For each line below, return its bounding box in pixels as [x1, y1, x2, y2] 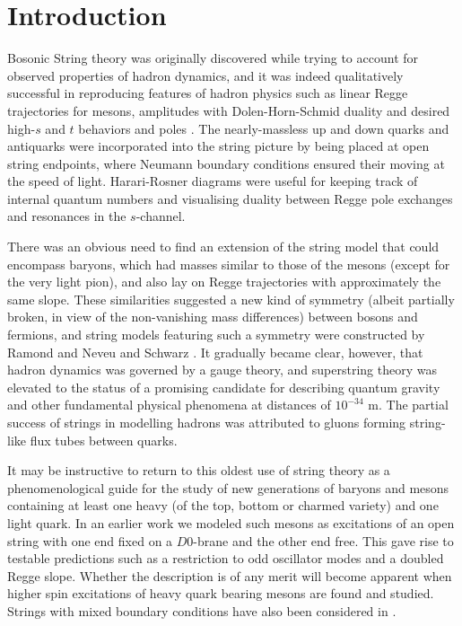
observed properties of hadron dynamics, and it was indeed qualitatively [7, 66, 404, 84]
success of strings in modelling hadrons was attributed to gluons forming [7, 413, 406, 431]
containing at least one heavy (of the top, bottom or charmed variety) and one [7, 496, 439, 515]
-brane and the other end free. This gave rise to [193, 531, 454, 550]
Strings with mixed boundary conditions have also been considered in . [7, 601, 397, 620]
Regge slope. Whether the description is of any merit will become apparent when [7, 566, 452, 585]
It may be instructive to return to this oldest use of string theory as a [7, 461, 390, 480]
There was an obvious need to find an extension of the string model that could [7, 237, 440, 256]
